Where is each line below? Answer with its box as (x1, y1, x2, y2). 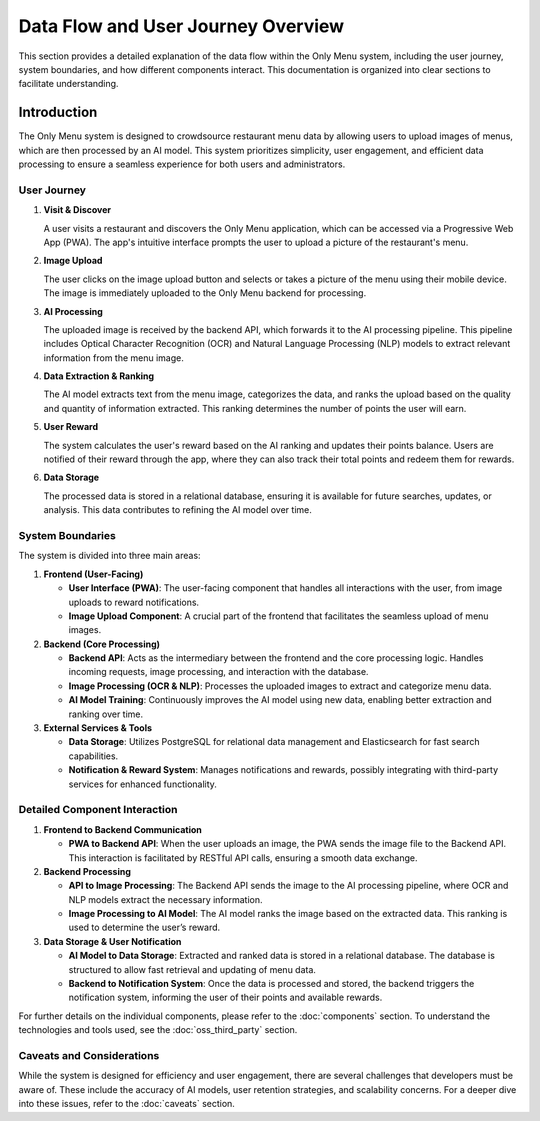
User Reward (43, 421, 99, 433)
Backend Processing (43, 865, 132, 877)
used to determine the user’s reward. (68, 921, 221, 934)
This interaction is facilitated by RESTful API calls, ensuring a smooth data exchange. (68, 851, 419, 864)
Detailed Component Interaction (18, 803, 178, 817)
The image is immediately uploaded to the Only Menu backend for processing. (43, 287, 367, 299)
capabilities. (68, 750, 119, 762)
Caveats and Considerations (18, 1048, 160, 1062)
